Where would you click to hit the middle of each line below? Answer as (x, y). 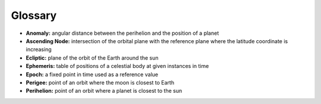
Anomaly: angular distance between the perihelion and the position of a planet (122, 33)
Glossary (34, 15)
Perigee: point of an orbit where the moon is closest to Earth (100, 82)
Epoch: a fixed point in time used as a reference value (92, 74)
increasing (39, 50)
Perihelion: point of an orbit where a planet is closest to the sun (104, 91)
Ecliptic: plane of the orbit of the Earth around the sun (92, 58)
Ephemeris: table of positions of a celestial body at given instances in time (117, 66)
